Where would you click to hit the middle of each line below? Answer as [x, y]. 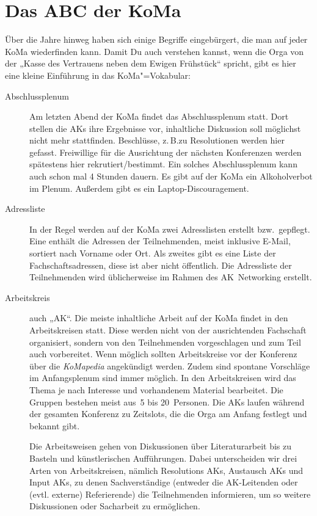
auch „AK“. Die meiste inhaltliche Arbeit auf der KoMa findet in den [159, 318]
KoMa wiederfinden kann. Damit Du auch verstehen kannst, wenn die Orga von [155, 51]
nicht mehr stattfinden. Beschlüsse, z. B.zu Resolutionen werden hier [157, 140]
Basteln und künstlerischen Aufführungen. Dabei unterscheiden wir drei [163, 458]
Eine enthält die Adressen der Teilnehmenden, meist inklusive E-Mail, [160, 241]
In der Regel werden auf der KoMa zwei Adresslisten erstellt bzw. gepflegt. [170, 229]
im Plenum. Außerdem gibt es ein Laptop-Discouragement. [139, 188]
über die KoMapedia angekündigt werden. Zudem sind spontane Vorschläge [170, 365]
